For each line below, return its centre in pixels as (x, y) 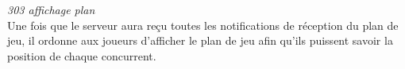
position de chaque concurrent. (82, 55)
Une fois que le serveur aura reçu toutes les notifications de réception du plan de (203, 25)
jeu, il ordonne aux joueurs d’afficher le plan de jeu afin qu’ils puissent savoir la (200, 40)
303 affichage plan (51, 9)
